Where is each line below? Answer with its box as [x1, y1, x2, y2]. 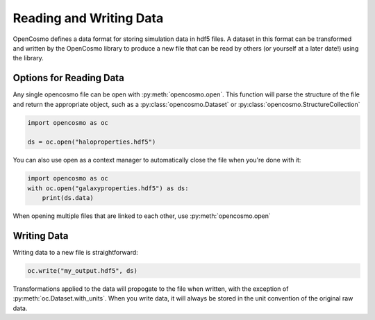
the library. [12, 54, 44, 62]
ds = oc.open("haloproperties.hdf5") [27, 138, 156, 146]
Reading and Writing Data [12, 10, 164, 26]
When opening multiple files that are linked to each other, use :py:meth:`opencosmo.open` [12, 212, 271, 220]
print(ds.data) [42, 194, 94, 202]
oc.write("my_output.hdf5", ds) [27, 267, 138, 275]
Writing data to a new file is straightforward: [12, 249, 138, 257]
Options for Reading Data [12, 72, 124, 84]
